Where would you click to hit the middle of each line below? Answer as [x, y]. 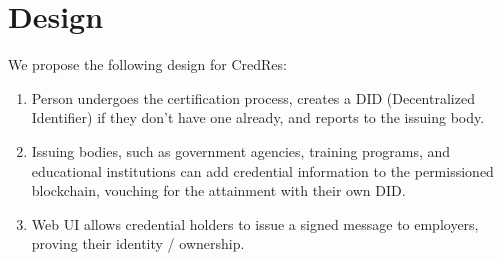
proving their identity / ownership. [138, 243]
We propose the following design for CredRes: [147, 64]
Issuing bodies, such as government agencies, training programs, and [241, 150]
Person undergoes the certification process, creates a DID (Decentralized [253, 97]
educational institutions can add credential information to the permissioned [262, 170]
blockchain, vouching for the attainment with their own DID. [218, 190]
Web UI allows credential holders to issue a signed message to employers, [255, 223]
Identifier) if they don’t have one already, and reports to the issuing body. [258, 117]
